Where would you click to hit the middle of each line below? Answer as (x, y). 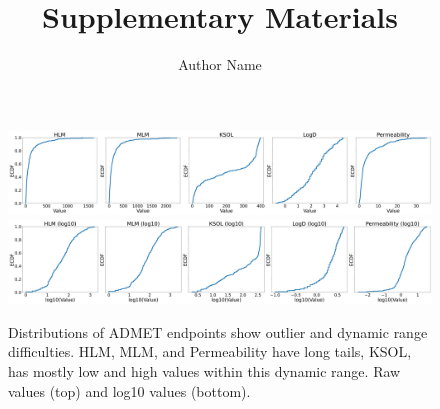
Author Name (220, 64)
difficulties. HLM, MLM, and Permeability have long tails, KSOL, (210, 351)
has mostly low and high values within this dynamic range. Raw (204, 371)
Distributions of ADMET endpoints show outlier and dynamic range (218, 331)
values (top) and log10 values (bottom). (129, 390)
